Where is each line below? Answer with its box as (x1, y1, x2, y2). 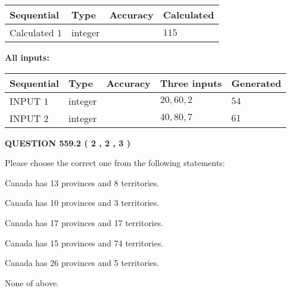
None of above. (5, 276, 59, 289)
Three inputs (160, 76, 222, 90)
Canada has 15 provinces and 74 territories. (5, 236, 164, 249)
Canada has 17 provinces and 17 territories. (5, 216, 164, 229)
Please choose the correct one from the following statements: (5, 157, 226, 169)
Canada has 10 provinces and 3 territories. (5, 196, 159, 209)
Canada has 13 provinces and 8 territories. (5, 176, 159, 189)
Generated (231, 76, 281, 90)
